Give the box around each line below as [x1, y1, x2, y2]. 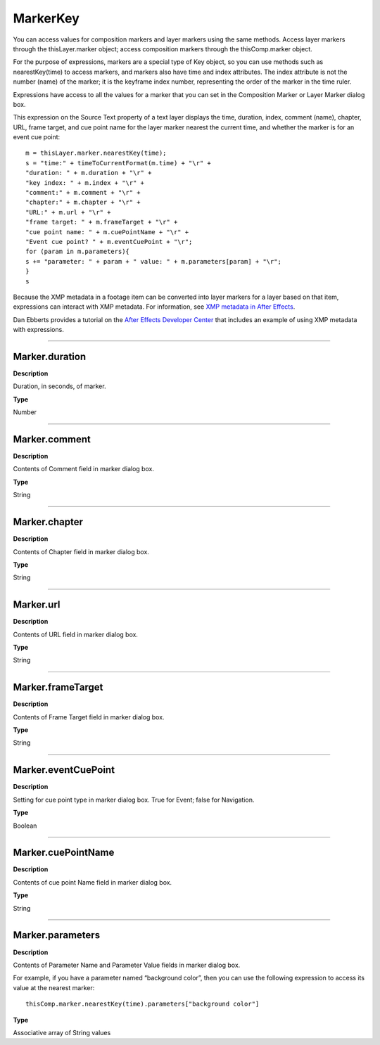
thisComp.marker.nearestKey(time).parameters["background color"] [25, 1000, 260, 1008]
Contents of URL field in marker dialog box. [13, 630, 139, 639]
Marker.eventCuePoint [13, 764, 115, 776]
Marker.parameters [13, 929, 101, 942]
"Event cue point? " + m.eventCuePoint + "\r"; [25, 238, 193, 245]
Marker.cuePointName [13, 847, 115, 859]
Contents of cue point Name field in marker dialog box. [13, 878, 172, 886]
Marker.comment [13, 433, 91, 445]
